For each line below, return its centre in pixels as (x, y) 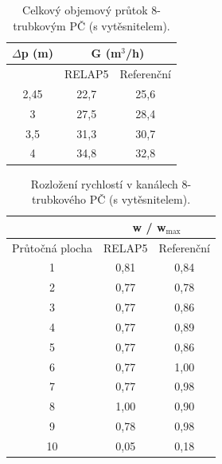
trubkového (59, 199)
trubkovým (39, 25)
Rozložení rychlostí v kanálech (104, 183)
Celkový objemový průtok (85, 10)
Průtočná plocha (52, 247)
